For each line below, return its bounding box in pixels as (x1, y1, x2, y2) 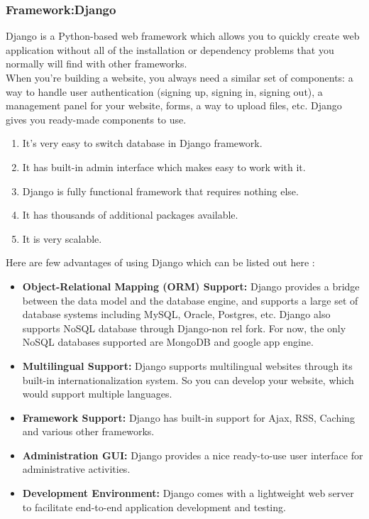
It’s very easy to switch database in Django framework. (22, 136, 263, 151)
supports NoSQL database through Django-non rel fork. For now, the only (22, 320, 346, 335)
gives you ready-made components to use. (6, 111, 187, 126)
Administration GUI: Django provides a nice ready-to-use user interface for (22, 447, 363, 462)
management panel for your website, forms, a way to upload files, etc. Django (6, 98, 342, 113)
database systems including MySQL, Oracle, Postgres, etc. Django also (22, 307, 331, 322)
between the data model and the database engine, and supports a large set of (22, 293, 358, 307)
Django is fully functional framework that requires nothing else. (22, 183, 299, 198)
